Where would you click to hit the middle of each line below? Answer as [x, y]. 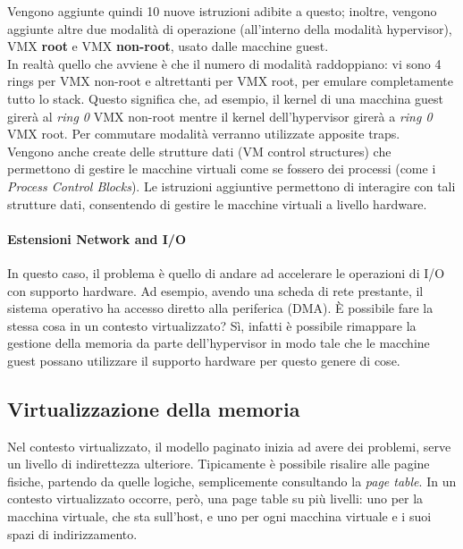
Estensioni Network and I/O [97, 238]
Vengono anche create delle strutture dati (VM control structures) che [199, 151]
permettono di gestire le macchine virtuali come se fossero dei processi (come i [222, 169]
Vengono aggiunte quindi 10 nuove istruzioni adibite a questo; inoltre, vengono [222, 11]
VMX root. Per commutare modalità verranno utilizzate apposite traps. [204, 134]
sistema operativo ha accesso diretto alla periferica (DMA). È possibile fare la [220, 308]
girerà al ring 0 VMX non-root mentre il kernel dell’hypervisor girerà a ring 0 [220, 116]
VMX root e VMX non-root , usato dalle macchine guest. [168, 46]
